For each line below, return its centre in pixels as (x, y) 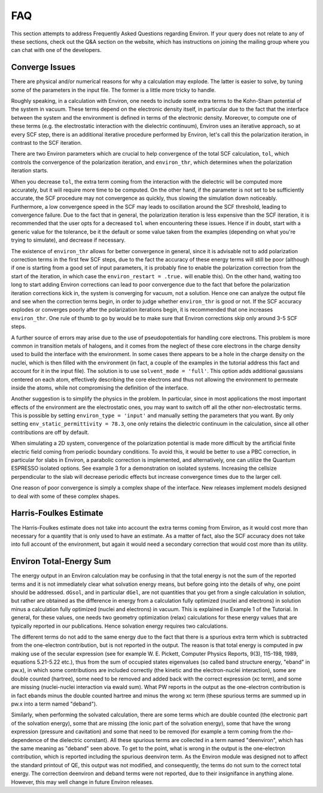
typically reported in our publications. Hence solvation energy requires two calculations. (120, 626)
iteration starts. (30, 171)
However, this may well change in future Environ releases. (82, 782)
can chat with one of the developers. (56, 50)
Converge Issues (43, 67)
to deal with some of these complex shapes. (65, 496)
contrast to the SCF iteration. (47, 142)
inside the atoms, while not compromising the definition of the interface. (100, 388)
